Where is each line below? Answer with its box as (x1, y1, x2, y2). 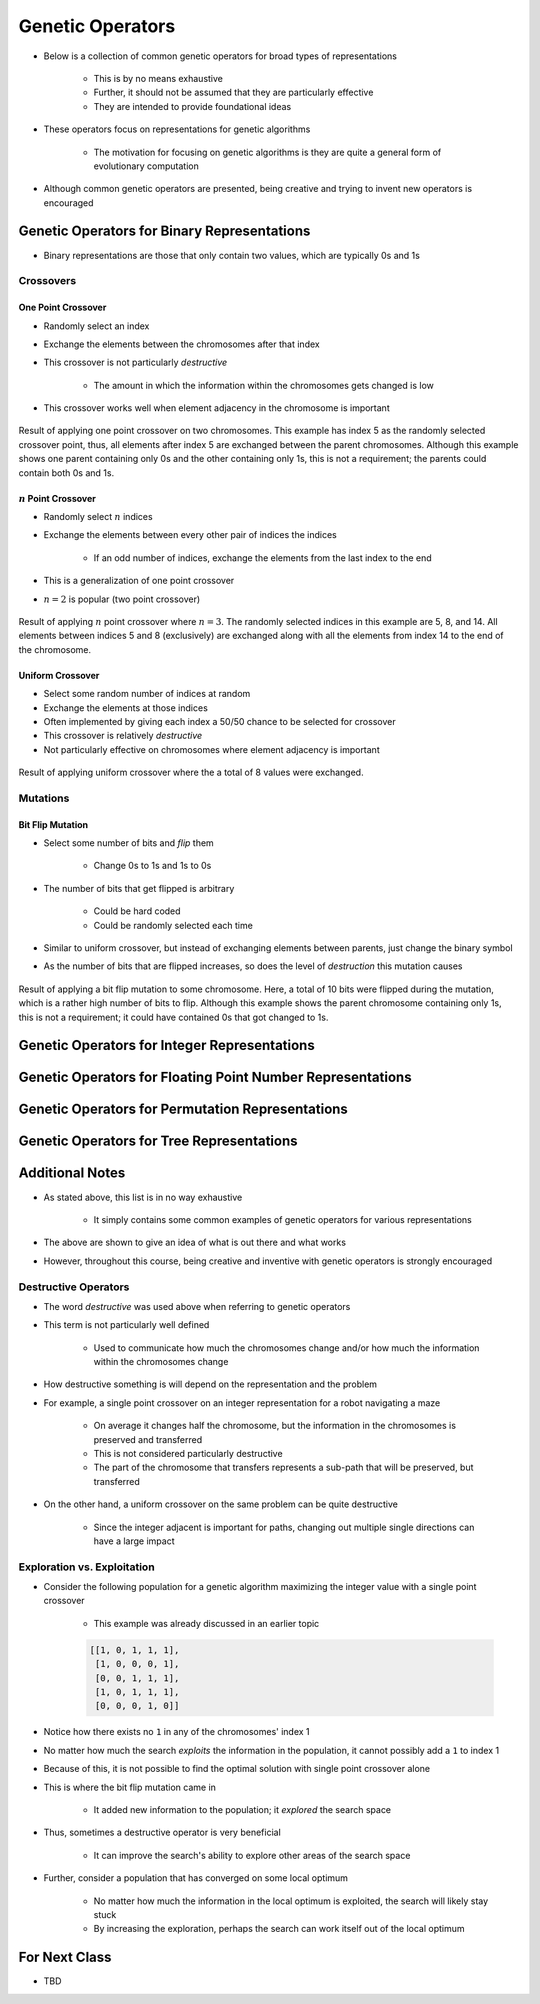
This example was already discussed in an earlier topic (93, 1617, 320, 1629)
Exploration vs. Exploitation (18, 1560, 155, 1574)
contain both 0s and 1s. (18, 466, 115, 479)
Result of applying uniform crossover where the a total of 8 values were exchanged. (18, 766, 364, 779)
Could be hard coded (93, 905, 181, 917)
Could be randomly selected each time (93, 919, 254, 931)
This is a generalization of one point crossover (43, 575, 235, 587)
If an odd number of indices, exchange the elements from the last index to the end (93, 551, 432, 564)
